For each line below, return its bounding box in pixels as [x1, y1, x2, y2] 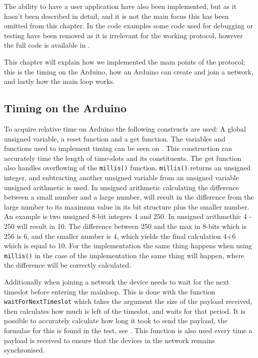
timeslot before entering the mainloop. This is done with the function [4, 286, 215, 296]
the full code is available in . [4, 40, 90, 50]
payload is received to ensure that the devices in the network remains [4, 335, 215, 345]
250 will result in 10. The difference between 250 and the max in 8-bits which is [4, 220, 247, 231]
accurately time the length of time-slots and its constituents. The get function [4, 152, 242, 163]
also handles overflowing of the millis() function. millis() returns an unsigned [4, 162, 251, 173]
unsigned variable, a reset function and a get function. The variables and [4, 133, 226, 143]
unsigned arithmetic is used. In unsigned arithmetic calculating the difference [4, 182, 239, 192]
